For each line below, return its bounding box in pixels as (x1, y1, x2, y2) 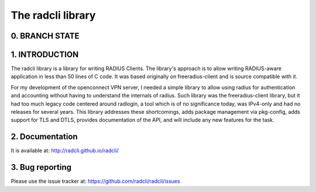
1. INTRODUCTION (11, 50, 79, 60)
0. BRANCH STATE (11, 31, 80, 41)
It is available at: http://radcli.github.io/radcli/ (11, 147, 119, 154)
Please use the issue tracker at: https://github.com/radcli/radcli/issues (11, 178, 181, 185)
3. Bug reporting (11, 162, 72, 172)
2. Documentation (11, 132, 78, 142)
